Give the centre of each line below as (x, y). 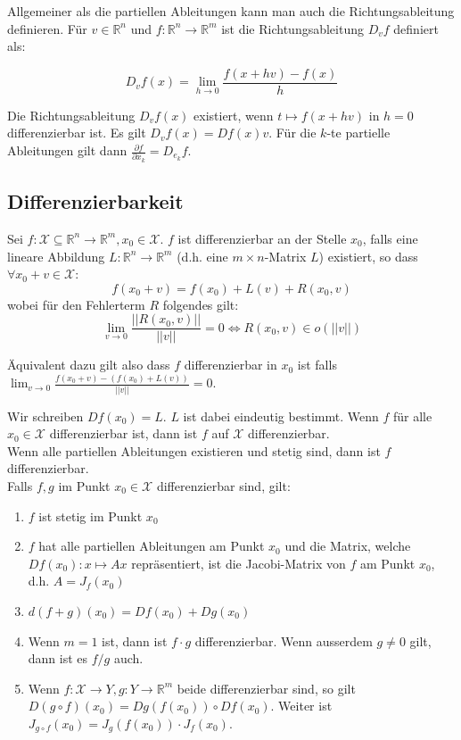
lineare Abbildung (56, 256)
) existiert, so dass (368, 256)
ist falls (317, 365)
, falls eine (390, 238)
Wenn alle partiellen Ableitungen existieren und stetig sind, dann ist (194, 450)
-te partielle (358, 133)
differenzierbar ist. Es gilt (77, 133)
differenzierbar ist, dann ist (123, 433)
